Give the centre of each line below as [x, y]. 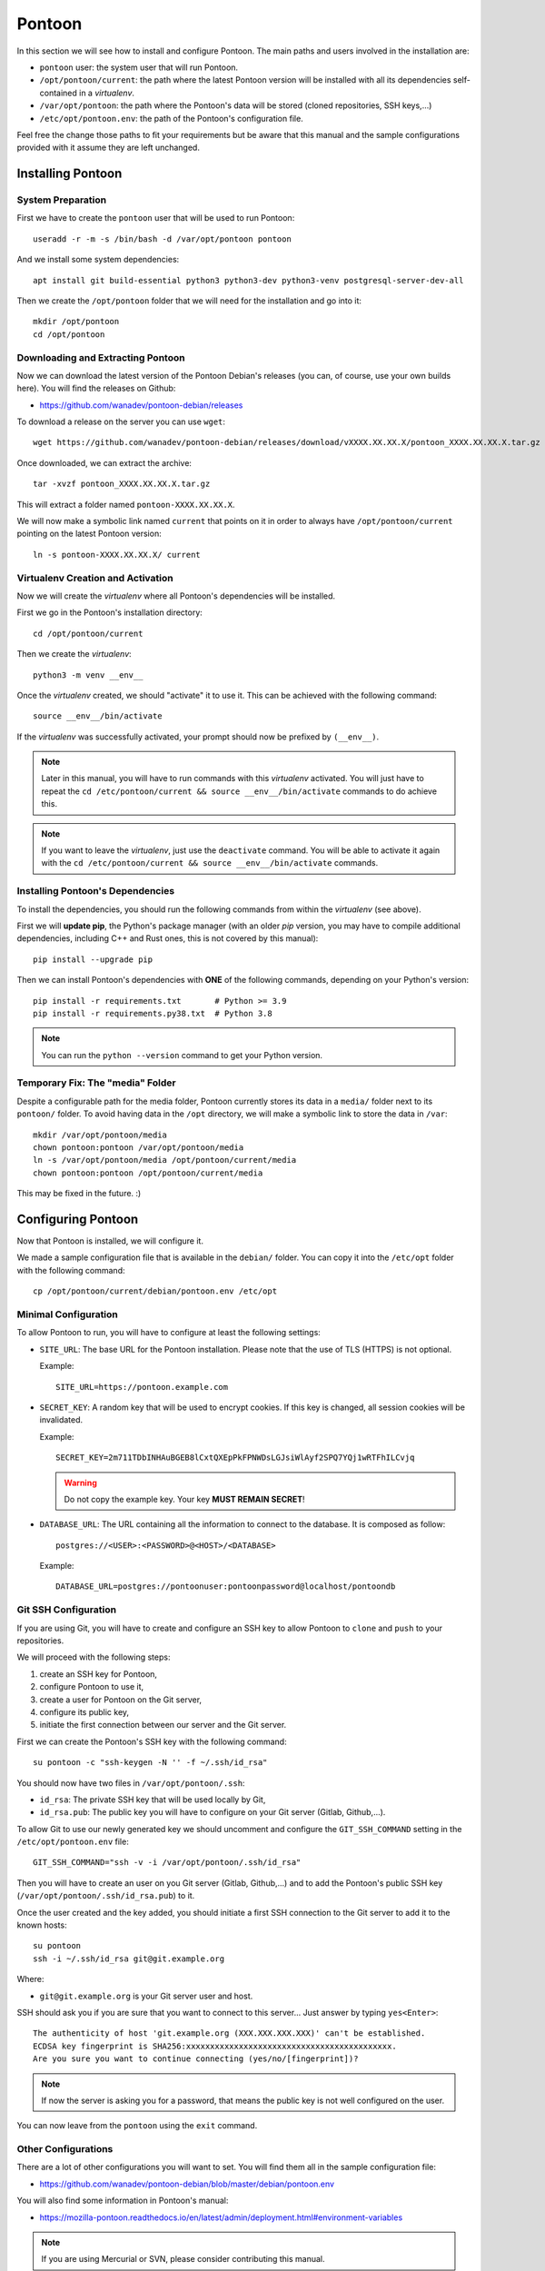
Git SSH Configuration [67, 1610]
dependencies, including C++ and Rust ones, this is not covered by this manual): [168, 938]
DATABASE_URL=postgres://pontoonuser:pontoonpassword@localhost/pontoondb [226, 1587]
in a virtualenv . [107, 93]
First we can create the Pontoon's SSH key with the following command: [152, 1741]
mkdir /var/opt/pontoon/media [100, 1135]
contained [58, 93]
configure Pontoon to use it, [92, 1687]
